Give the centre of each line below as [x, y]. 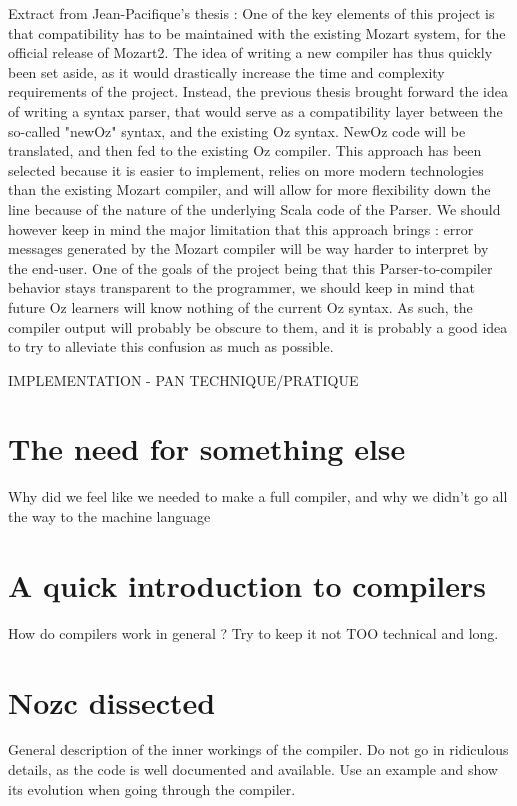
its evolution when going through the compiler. [152, 788]
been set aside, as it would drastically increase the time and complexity [226, 71]
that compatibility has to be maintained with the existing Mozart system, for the [257, 32]
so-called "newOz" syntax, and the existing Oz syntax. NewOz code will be [237, 130]
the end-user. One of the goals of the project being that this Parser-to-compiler [250, 267]
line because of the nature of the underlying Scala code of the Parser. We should [254, 208]
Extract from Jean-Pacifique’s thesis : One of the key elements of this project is [251, 13]
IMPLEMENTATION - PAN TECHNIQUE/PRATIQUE [183, 379]
